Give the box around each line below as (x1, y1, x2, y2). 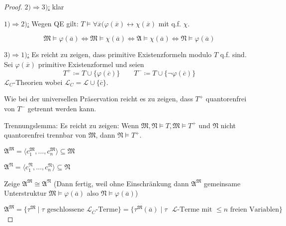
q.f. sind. (220, 49, 247, 60)
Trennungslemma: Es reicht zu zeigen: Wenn (4, 120, 139, 130)
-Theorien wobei (13, 76, 63, 87)
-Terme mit (177, 206, 212, 214)
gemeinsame (204, 178, 241, 188)
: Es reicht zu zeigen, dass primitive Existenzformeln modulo (27, 49, 212, 60)
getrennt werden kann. (27, 103, 96, 114)
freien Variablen (230, 206, 279, 214)
